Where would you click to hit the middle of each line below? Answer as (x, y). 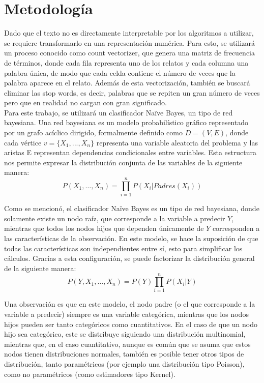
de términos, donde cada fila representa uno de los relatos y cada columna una (126, 62)
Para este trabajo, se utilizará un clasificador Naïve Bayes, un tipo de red (119, 112)
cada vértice (23, 142)
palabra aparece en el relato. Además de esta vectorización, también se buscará (127, 83)
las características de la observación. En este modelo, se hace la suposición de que (131, 238)
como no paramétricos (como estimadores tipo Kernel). (90, 374)
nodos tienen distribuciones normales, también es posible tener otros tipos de (124, 354)
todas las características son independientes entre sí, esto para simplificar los (123, 248)
